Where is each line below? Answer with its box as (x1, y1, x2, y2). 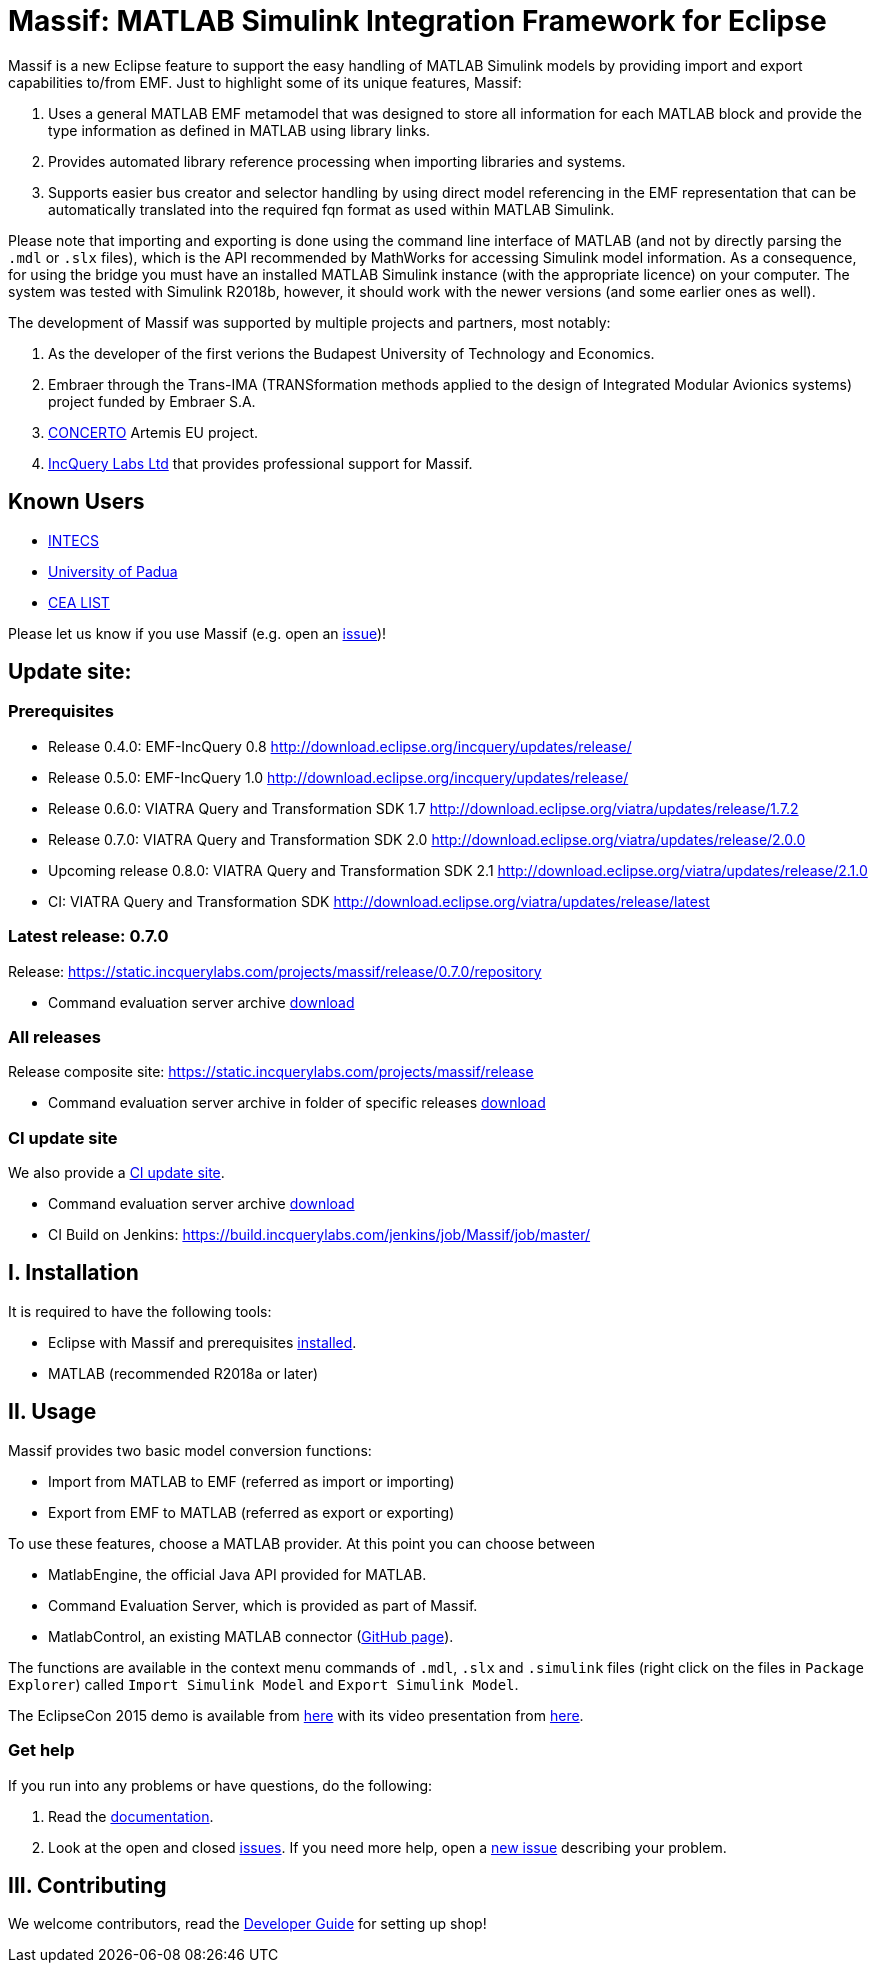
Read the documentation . (48, 1807, 214, 1825)
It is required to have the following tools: (8, 1302, 272, 1320)
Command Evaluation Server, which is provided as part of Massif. (48, 1596, 478, 1614)
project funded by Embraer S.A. (48, 392, 256, 410)
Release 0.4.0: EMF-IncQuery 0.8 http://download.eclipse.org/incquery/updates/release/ (48, 737, 632, 755)
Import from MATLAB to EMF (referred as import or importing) (48, 1472, 455, 1490)
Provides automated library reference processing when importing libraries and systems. (48, 152, 626, 170)
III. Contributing (8, 1872, 167, 1898)
